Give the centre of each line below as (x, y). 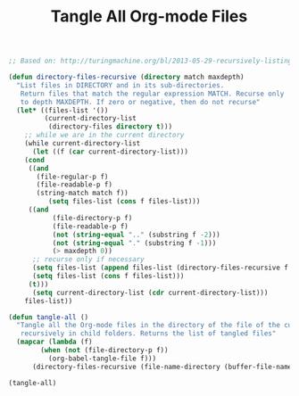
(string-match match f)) (82, 194)
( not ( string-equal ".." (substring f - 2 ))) (136, 235)
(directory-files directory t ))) (110, 127)
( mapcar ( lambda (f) (54, 342)
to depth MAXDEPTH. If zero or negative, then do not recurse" (140, 102)
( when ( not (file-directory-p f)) (104, 351)
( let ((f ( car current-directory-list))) (110, 152)
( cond (35, 160)
